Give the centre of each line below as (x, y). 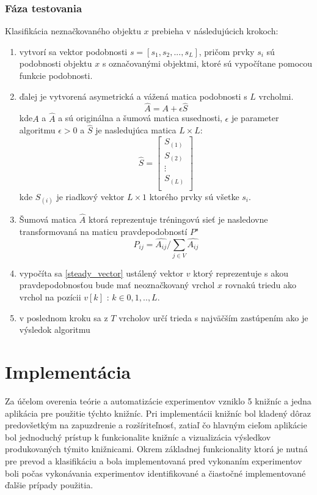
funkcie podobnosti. (56, 75)
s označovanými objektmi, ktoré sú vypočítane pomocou (207, 63)
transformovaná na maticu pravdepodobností (103, 231)
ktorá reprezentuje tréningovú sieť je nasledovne (178, 219)
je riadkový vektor (90, 196)
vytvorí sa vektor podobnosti (73, 51)
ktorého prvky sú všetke (194, 196)
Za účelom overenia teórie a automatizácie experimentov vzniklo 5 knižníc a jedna (158, 400)
